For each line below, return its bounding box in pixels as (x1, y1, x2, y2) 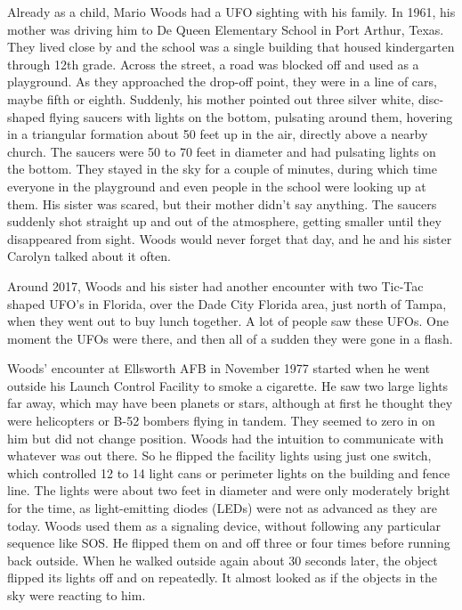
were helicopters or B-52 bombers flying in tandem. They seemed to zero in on (7, 411, 435, 430)
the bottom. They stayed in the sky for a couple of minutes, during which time (7, 159, 437, 178)
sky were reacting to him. (7, 586, 146, 604)
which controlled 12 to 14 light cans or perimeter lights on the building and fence (7, 463, 450, 482)
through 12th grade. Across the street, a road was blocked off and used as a (7, 54, 419, 73)
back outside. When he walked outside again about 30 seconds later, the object (7, 550, 438, 569)
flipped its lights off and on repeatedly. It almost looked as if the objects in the (7, 568, 438, 587)
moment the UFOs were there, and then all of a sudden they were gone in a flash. (7, 329, 453, 347)
